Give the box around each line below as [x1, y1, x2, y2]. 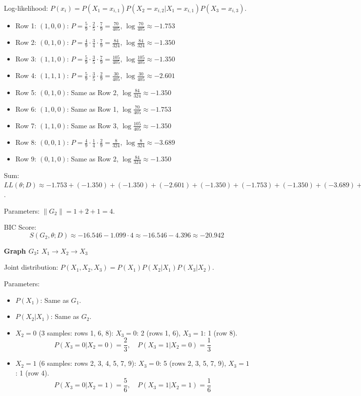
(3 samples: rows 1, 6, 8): [39, 327, 114, 337]
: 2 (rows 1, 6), [137, 327, 181, 337]
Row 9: [15, 154, 37, 164]
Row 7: [15, 120, 37, 130]
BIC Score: [4, 222, 37, 232]
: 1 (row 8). [203, 327, 238, 337]
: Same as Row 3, [66, 120, 119, 130]
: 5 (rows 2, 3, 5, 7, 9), [159, 358, 226, 368]
